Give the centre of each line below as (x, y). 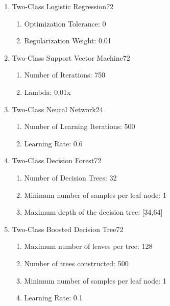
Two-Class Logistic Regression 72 (63, 6)
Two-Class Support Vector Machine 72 (71, 57)
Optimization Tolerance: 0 (65, 23)
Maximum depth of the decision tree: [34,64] (93, 212)
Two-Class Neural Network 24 (57, 109)
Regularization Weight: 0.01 (68, 41)
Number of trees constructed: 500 (76, 263)
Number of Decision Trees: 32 (70, 177)
